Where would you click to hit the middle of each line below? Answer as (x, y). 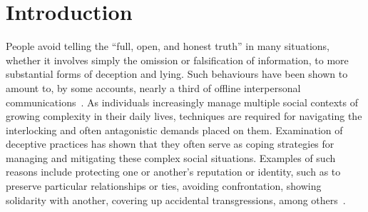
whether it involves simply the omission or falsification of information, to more (177, 60)
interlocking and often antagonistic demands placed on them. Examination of (174, 130)
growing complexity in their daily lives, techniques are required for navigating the (184, 116)
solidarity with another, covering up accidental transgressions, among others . (176, 200)
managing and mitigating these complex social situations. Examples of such (171, 157)
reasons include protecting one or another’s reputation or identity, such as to (173, 172)
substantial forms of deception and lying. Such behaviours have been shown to (177, 74)
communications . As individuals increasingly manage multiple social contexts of (182, 102)
